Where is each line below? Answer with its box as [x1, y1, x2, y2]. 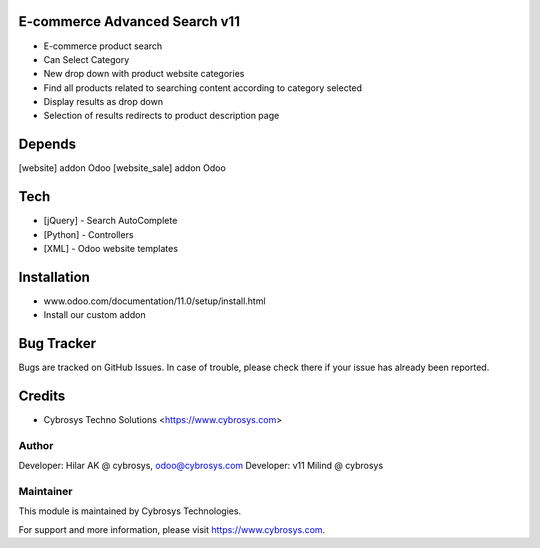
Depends [18, 136, 77, 153]
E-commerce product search [43, 40, 163, 52]
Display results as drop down [43, 96, 164, 108]
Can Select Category [43, 53, 130, 65]
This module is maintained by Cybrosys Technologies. [18, 505, 242, 517]
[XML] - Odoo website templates [43, 243, 179, 255]
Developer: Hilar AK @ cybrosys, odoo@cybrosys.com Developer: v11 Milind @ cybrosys [18, 460, 384, 472]
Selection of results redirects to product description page [43, 110, 280, 122]
